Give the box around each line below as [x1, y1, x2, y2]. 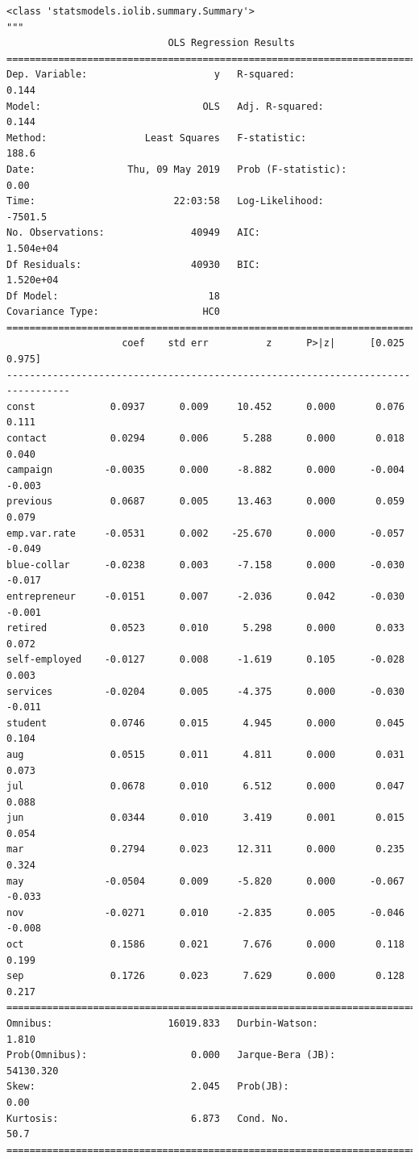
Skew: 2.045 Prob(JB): [6, 1081, 289, 1093]
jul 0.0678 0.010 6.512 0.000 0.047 [6, 780, 404, 793]
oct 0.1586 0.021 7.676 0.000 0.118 [6, 939, 404, 951]
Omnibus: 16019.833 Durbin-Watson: [6, 1018, 318, 1029]
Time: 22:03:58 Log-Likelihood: [6, 195, 324, 207]
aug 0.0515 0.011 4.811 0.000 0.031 [6, 748, 404, 760]
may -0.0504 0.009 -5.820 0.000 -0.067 [6, 875, 404, 887]
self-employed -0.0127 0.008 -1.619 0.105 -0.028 [6, 654, 404, 666]
